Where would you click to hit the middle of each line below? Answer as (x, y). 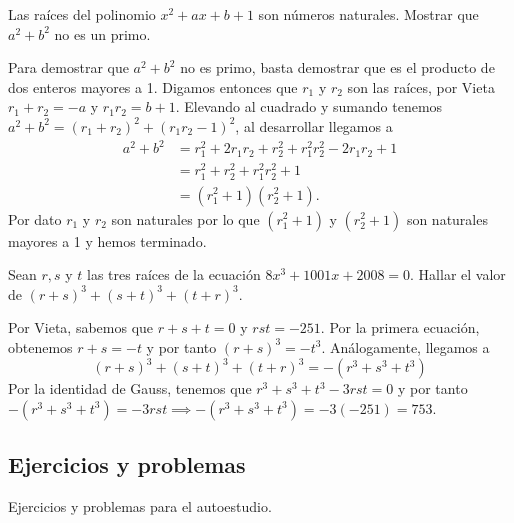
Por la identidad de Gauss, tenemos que (130, 388)
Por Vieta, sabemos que (81, 327)
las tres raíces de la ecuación (174, 274)
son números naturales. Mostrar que (368, 14)
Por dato (35, 218)
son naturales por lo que (185, 218)
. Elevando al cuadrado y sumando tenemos (309, 106)
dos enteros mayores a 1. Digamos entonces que (153, 86)
